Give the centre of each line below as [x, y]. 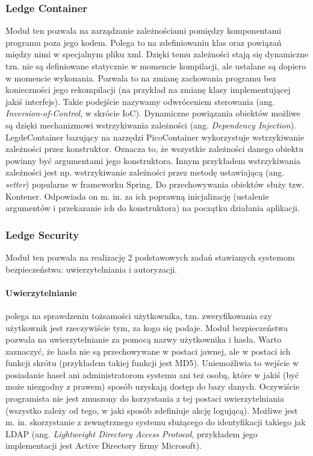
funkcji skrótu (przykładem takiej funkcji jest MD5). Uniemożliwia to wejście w [152, 363]
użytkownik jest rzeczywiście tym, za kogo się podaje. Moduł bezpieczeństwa [147, 327]
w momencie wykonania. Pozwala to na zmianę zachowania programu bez [141, 78]
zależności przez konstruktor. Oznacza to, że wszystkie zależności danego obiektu [155, 149]
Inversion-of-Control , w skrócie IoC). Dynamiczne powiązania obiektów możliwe [153, 113]
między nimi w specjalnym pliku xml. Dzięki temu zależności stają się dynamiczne [157, 54]
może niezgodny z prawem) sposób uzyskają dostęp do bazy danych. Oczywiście [153, 386]
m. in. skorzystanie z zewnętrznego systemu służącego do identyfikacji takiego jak [156, 422]
